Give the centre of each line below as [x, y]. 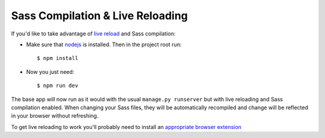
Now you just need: [50, 71]
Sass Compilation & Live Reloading [100, 16]
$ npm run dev [57, 86]
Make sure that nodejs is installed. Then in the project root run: [104, 44]
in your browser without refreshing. [55, 116]
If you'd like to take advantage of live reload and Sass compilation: [93, 34]
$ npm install [57, 58]
